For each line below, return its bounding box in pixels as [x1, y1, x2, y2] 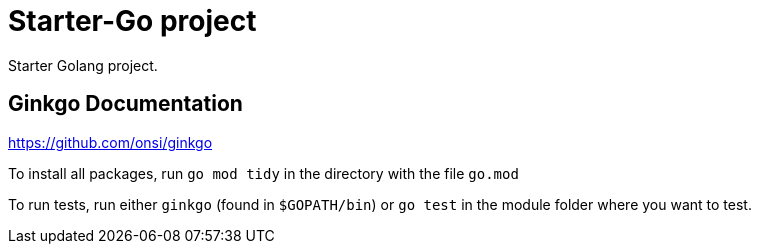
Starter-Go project [8, 4, 257, 38]
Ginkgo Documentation [8, 91, 243, 117]
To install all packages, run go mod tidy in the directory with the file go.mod [8, 164, 519, 182]
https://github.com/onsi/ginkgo [8, 133, 213, 151]
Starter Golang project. [8, 56, 158, 74]
